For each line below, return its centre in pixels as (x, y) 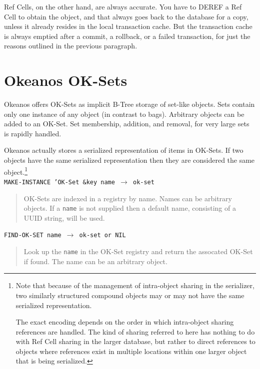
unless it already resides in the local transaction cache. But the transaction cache (128, 26)
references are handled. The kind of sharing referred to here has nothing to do (135, 331)
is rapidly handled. (33, 133)
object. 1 (16, 171)
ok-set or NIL (102, 235)
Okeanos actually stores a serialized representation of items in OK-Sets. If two (124, 150)
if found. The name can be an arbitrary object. (95, 261)
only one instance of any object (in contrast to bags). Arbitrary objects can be (124, 114)
